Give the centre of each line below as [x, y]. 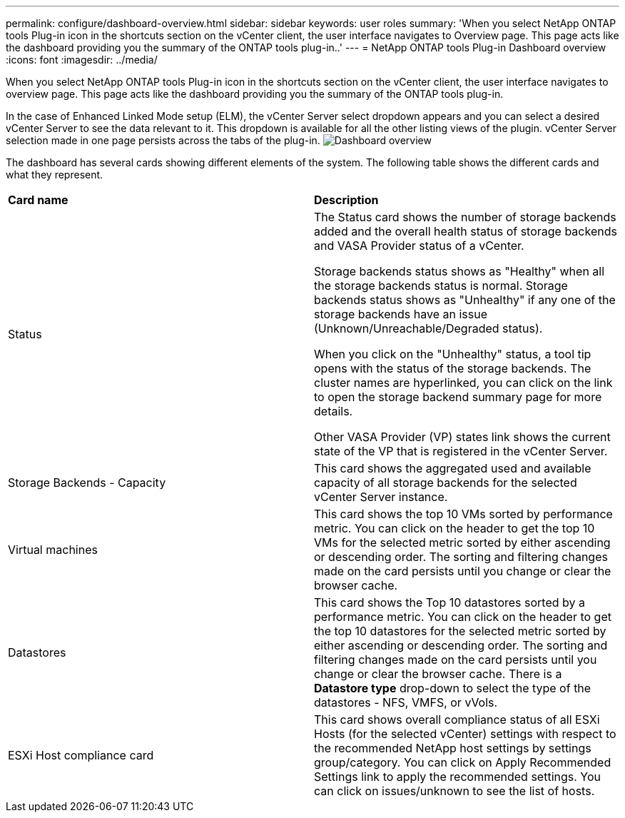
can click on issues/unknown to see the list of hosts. [454, 791]
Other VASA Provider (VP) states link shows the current [462, 437]
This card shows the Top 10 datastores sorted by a [449, 602]
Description [346, 200]
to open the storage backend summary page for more [458, 397]
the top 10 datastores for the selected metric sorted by [460, 631]
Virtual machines [53, 550]
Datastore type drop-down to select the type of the [453, 688]
